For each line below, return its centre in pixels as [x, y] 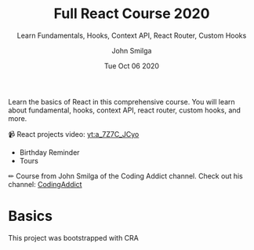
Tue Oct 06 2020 [132, 66]
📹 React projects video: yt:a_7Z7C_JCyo [74, 134]
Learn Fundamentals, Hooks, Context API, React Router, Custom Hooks [132, 35]
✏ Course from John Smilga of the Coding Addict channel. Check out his [125, 176]
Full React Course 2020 [132, 14]
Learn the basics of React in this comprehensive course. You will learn [122, 101]
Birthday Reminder [49, 152]
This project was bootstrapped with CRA [74, 237]
